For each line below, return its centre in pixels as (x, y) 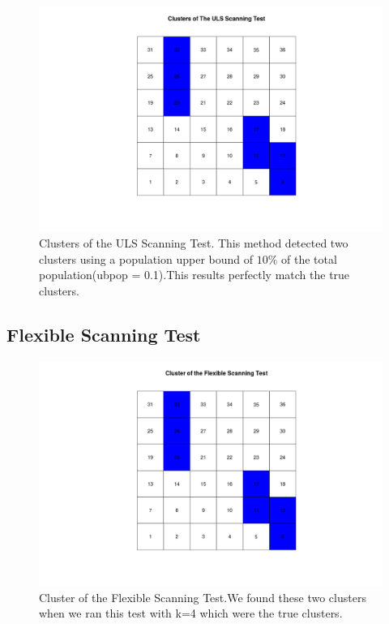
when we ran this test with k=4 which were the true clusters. (191, 613)
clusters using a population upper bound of (146, 258)
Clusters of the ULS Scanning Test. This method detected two (194, 243)
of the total (309, 258)
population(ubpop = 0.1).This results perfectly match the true (194, 275)
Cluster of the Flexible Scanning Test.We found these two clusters (203, 597)
